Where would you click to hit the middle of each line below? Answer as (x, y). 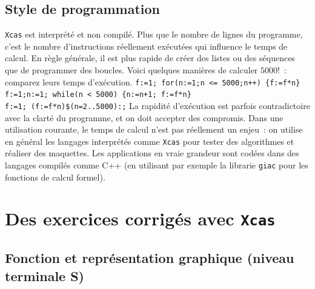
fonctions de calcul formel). (55, 177)
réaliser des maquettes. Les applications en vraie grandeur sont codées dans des (152, 153)
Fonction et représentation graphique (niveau (150, 258)
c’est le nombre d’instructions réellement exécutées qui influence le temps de (146, 46)
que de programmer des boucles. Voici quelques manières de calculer (131, 70)
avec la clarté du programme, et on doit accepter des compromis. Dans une (144, 117)
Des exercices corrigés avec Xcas (140, 218)
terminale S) (45, 275)
